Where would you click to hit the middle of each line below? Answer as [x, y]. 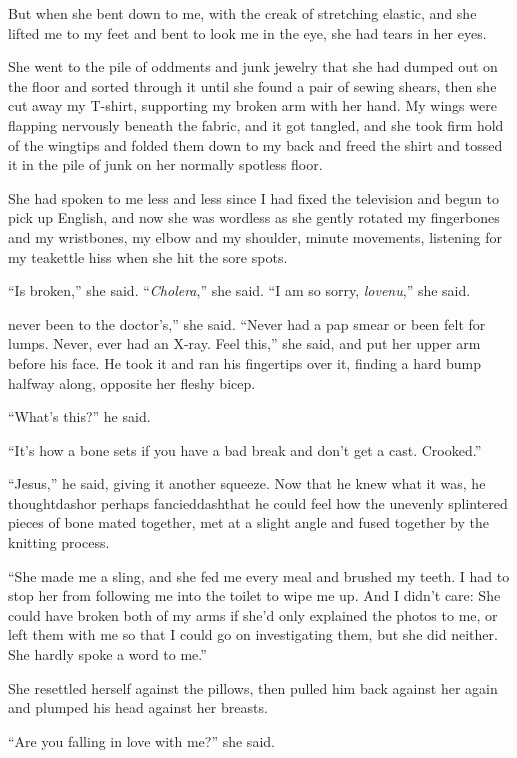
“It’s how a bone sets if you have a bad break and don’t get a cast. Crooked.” [245, 449]
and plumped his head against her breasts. [138, 707]
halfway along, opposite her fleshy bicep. [132, 382]
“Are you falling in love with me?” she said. [141, 740]
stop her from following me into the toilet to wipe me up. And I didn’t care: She [254, 595]
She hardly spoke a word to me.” [107, 654]
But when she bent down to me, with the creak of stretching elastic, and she [242, 13]
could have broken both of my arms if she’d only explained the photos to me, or [253, 614]
